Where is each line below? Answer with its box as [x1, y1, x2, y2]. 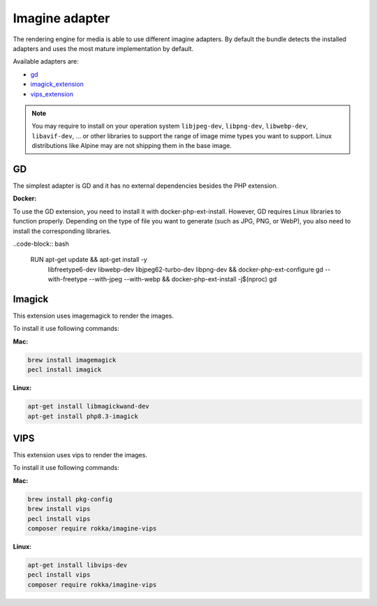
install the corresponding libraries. [13, 227, 112, 235]
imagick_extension [30, 80, 84, 89]
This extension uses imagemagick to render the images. [13, 311, 175, 320]
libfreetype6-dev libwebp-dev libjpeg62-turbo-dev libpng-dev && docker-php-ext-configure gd [47, 265, 324, 274]
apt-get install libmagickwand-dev [27, 402, 149, 411]
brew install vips [27, 505, 91, 513]
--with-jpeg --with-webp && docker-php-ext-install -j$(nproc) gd [89, 275, 277, 283]
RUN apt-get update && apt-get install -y [30, 256, 148, 264]
